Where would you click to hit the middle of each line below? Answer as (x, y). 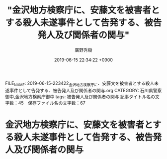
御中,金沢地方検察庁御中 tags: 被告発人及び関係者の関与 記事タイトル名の (80, 96)
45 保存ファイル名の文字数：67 (52, 103)
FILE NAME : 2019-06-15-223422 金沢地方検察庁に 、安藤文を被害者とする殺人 (80, 84)
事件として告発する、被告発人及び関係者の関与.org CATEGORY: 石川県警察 (85, 90)
